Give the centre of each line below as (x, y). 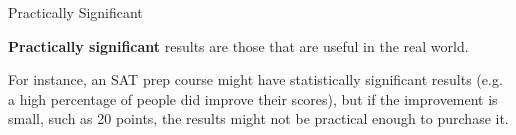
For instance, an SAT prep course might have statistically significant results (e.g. (255, 79)
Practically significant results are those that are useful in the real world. (238, 45)
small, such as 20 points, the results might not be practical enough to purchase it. (258, 118)
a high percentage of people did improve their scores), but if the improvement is (253, 98)
